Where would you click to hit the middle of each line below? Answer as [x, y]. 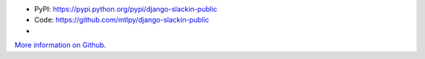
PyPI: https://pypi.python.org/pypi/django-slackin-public [126, 9]
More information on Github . [60, 45]
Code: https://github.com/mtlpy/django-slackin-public [122, 20]
